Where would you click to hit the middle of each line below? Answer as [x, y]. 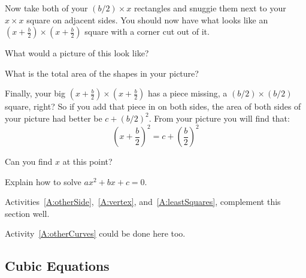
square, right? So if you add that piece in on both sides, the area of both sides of [153, 106]
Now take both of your [46, 8]
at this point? [87, 161]
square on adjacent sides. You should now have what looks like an [147, 19]
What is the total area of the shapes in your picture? [102, 73]
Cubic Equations [57, 266]
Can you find [29, 161]
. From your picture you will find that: [219, 118]
